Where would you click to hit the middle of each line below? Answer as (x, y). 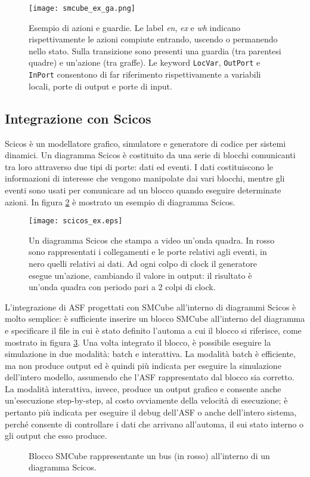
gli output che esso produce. (56, 436)
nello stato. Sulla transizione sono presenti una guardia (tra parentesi (155, 50)
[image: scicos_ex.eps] (76, 221)
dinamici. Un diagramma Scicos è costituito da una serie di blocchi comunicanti (150, 155)
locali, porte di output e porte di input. (100, 86)
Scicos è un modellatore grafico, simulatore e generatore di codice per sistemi (145, 143)
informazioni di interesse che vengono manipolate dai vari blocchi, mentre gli (145, 178)
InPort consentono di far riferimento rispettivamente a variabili (145, 74)
